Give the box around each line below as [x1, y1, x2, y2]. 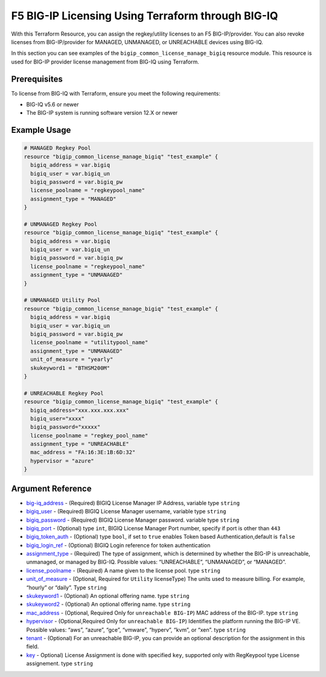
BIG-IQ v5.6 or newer [26, 101, 79, 108]
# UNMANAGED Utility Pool [24, 297, 101, 304]
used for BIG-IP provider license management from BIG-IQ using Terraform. [11, 58, 199, 65]
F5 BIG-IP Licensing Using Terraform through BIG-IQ [11, 9, 278, 22]
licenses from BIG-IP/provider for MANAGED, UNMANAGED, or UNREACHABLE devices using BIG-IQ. [11, 38, 264, 45]
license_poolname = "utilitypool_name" [30, 339, 149, 346]
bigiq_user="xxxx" [30, 415, 85, 422]
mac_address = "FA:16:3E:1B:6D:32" [30, 449, 136, 456]
